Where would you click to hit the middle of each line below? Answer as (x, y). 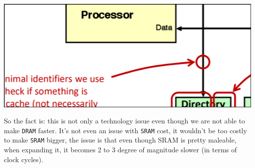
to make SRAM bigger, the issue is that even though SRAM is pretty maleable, (120, 140)
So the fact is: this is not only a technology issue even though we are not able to (125, 121)
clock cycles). (24, 159)
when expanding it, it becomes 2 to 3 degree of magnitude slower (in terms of (120, 149)
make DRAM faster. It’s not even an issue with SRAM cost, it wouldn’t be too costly (126, 130)
